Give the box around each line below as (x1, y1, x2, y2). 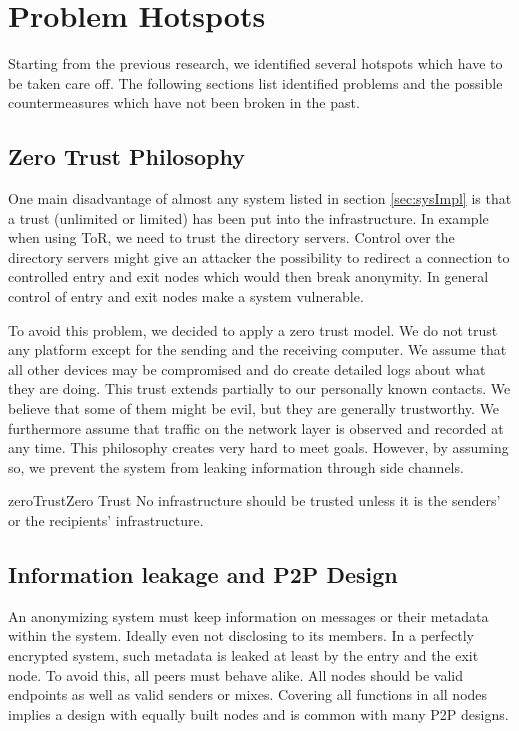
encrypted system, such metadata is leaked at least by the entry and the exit (8, 645, 479, 665)
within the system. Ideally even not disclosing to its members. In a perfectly (8, 625, 475, 646)
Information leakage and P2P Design (8, 559, 398, 589)
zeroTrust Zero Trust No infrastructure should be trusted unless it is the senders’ (8, 490, 501, 511)
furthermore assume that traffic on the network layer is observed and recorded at (8, 417, 504, 438)
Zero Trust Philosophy (8, 141, 245, 172)
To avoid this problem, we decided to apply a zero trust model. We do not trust (8, 319, 498, 340)
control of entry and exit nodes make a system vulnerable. (8, 286, 364, 307)
